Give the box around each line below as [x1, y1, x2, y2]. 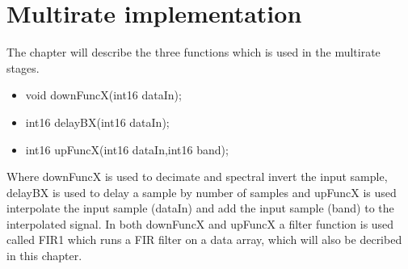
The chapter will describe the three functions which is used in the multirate [6, 44, 381, 61]
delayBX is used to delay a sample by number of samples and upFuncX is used [6, 183, 397, 200]
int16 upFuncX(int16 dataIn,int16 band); [25, 141, 229, 158]
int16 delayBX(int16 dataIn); [25, 113, 170, 130]
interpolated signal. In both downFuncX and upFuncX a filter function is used [6, 215, 394, 232]
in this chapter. [6, 247, 82, 264]
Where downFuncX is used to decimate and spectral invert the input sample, [6, 168, 388, 185]
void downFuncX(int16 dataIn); [25, 86, 182, 103]
